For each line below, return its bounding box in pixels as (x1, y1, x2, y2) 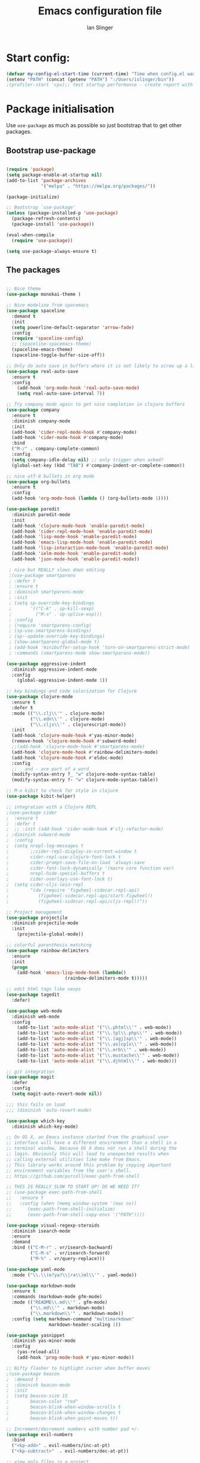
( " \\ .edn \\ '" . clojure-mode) (30, 716, 105, 722)
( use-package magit (6, 1074, 55, 1081)
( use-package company (6, 407, 60, 413)
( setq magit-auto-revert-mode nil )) (11, 1091, 102, 1097)
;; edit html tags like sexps (6, 986, 82, 992)
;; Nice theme (6, 286, 42, 292)
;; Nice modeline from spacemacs (6, 303, 89, 308)
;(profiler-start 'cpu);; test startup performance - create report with (6, 82, 193, 88)
